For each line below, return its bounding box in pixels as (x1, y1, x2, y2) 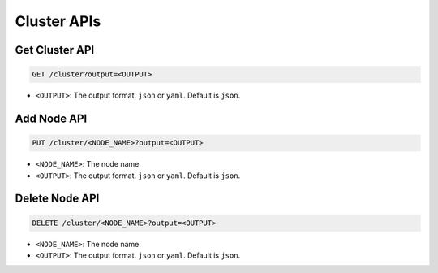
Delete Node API (15, 192, 100, 206)
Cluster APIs (15, 12, 101, 30)
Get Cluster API (15, 43, 95, 57)
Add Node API (15, 111, 88, 125)
